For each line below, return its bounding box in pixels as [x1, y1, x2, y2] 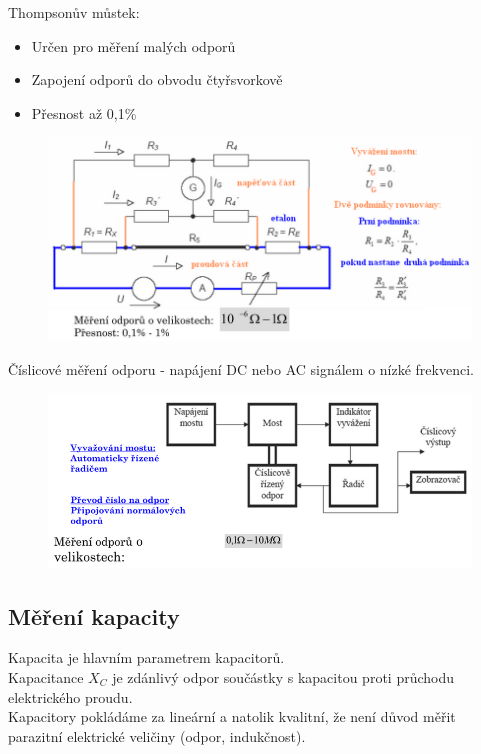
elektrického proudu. [8, 686, 133, 707]
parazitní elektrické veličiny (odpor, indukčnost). [8, 725, 306, 746]
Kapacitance [8, 666, 84, 687]
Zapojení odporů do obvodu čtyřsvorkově [31, 69, 283, 90]
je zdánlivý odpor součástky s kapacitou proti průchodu [112, 666, 455, 687]
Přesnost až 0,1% [31, 102, 137, 123]
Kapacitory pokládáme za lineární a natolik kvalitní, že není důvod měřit [8, 706, 456, 727]
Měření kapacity [8, 600, 180, 631]
